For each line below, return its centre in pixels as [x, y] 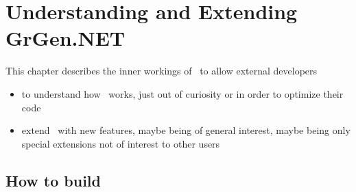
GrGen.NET [66, 38]
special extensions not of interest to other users [121, 143]
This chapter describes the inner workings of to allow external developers [162, 71]
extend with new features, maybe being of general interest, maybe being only [186, 130]
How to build [53, 180]
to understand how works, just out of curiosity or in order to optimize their [182, 93]
